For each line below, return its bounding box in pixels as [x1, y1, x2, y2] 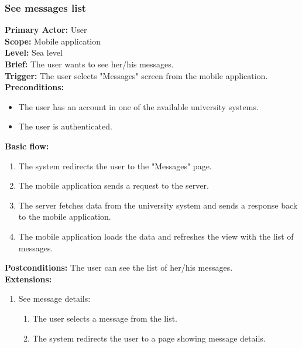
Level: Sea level [5, 46, 63, 59]
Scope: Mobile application [5, 35, 101, 47]
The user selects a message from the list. [32, 312, 178, 324]
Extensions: [5, 272, 52, 285]
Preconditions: [5, 81, 64, 93]
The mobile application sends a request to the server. [18, 179, 209, 192]
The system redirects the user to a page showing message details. [32, 332, 266, 344]
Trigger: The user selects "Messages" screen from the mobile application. [5, 69, 268, 81]
